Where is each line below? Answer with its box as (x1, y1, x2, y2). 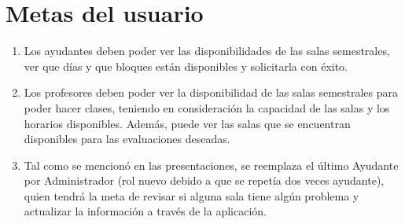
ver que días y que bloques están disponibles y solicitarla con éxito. (24, 57, 348, 74)
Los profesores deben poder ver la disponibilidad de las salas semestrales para (24, 84, 399, 101)
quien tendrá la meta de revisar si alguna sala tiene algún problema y (24, 187, 359, 204)
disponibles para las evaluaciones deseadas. (24, 130, 230, 147)
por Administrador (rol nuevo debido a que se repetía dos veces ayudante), (24, 172, 385, 189)
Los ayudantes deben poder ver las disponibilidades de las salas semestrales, (24, 42, 390, 59)
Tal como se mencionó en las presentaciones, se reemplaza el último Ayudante (24, 156, 399, 173)
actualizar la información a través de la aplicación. (24, 203, 267, 219)
